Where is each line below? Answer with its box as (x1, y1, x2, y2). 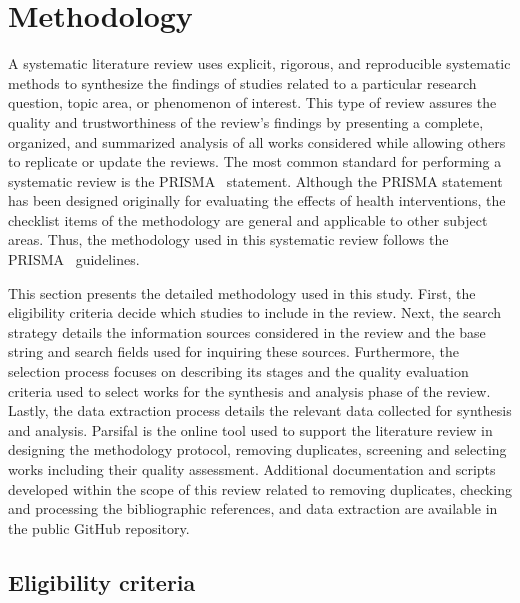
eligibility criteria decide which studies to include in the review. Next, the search (8, 302, 502, 323)
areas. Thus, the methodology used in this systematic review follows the (8, 229, 449, 250)
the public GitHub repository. (8, 517, 190, 538)
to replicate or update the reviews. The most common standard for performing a (8, 151, 502, 172)
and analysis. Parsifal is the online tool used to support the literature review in (8, 419, 493, 440)
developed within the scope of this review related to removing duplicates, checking (8, 478, 512, 499)
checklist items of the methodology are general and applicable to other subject (8, 209, 488, 230)
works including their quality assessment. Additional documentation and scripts (8, 459, 496, 479)
